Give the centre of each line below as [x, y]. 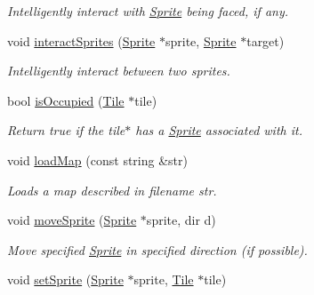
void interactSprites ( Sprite [81, 40]
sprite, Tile [164, 279]
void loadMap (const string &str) [97, 159]
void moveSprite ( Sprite [72, 220]
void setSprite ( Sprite [65, 279]
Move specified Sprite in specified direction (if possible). [157, 249]
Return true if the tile [66, 130]
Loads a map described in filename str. [112, 190]
